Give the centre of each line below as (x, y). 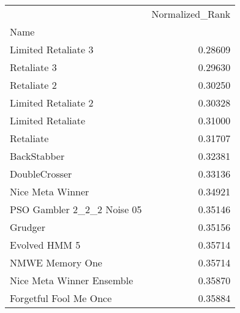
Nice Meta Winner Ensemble (72, 280)
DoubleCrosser (41, 174)
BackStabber (37, 156)
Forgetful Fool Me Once (61, 298)
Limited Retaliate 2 (52, 103)
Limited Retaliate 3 (52, 49)
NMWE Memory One (56, 262)
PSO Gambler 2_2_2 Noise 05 (76, 209)
